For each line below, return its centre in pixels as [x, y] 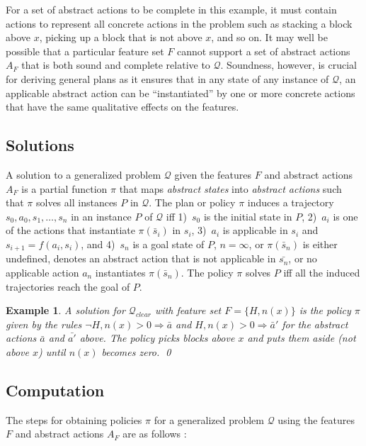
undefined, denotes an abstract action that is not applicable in [141, 258]
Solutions [40, 145]
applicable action [42, 272]
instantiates [120, 272]
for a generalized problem [209, 419]
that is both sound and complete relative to [116, 65]
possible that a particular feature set [85, 51]
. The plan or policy [192, 202]
